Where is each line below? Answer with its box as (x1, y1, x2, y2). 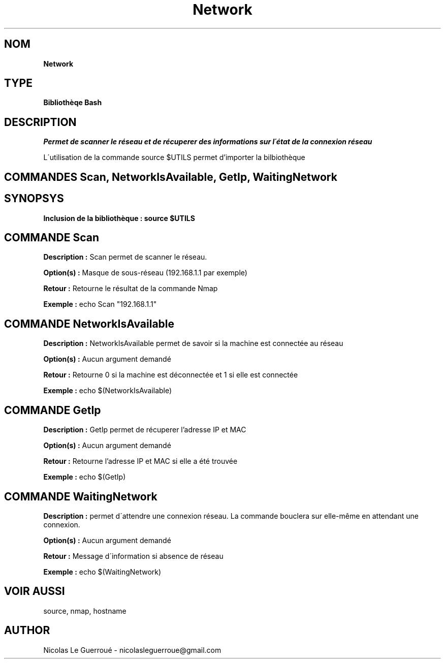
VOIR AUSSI (4, 585, 65, 598)
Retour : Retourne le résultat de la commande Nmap (43, 284, 218, 293)
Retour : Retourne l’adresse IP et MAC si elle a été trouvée (43, 457, 238, 466)
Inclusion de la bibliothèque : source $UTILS (43, 213, 195, 223)
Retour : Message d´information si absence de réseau (43, 551, 224, 560)
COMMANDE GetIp (4, 403, 101, 417)
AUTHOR (4, 624, 50, 637)
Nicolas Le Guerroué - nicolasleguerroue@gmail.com (43, 645, 221, 654)
